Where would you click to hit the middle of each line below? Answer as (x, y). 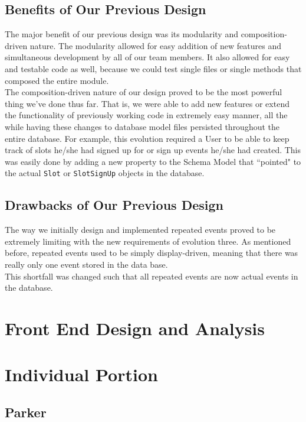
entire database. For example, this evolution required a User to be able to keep (147, 138)
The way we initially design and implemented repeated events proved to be (140, 230)
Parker (26, 412)
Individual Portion (81, 374)
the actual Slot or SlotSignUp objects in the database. (105, 173)
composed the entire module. (57, 80)
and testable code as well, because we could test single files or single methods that (153, 68)
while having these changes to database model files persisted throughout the (142, 126)
